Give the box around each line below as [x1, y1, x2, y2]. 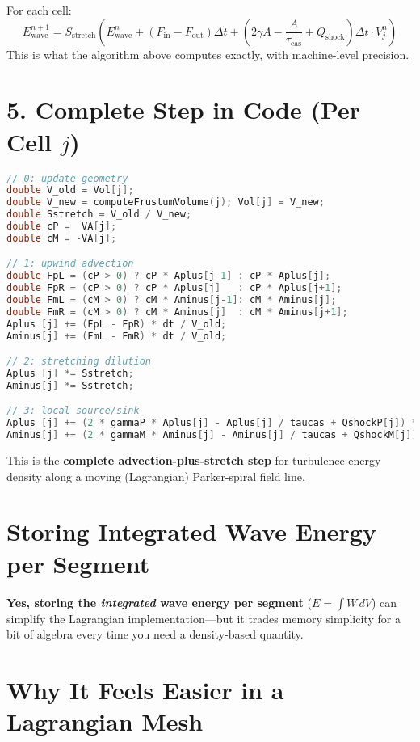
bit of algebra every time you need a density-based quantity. [6, 626, 304, 643]
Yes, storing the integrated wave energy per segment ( [6, 593, 312, 610]
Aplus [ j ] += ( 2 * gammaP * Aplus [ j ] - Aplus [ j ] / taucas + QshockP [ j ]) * [6, 417, 418, 429]
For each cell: [6, 2, 72, 18]
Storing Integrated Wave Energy [6, 515, 376, 548]
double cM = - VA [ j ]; [6, 232, 117, 244]
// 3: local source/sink [6, 405, 140, 417]
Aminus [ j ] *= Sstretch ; [6, 379, 134, 391]
